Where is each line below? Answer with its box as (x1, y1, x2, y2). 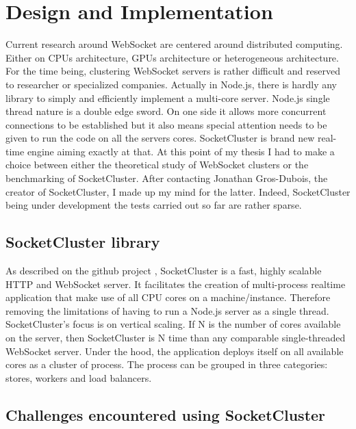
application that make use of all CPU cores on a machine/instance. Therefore (5, 290, 331, 304)
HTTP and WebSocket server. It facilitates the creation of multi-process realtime (5, 276, 346, 291)
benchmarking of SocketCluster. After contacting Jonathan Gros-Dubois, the (5, 171, 328, 185)
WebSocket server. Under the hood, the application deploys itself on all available (5, 343, 344, 358)
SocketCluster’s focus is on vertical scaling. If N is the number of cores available (5, 317, 341, 331)
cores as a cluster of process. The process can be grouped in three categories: (5, 357, 328, 372)
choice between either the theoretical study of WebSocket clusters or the (5, 157, 309, 172)
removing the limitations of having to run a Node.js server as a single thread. (5, 303, 329, 317)
